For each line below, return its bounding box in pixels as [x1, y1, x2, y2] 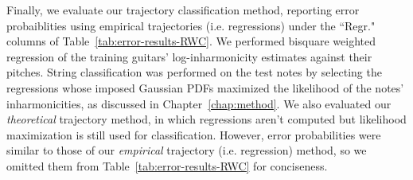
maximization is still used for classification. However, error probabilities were [6, 126, 381, 143]
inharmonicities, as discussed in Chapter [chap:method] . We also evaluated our [6, 95, 392, 112]
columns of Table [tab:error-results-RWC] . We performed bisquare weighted [6, 33, 376, 49]
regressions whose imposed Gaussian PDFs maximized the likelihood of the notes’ [6, 79, 404, 96]
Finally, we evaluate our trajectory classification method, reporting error [6, 2, 360, 18]
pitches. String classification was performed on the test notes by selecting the [6, 64, 382, 80]
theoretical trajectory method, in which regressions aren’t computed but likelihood [6, 111, 407, 127]
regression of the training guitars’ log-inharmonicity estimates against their [6, 48, 372, 65]
